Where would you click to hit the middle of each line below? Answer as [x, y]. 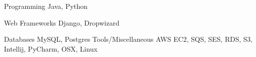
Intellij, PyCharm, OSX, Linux [51, 48]
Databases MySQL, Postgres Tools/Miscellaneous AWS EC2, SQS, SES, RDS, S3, [128, 39]
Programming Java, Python [46, 6]
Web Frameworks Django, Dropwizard [62, 22]
